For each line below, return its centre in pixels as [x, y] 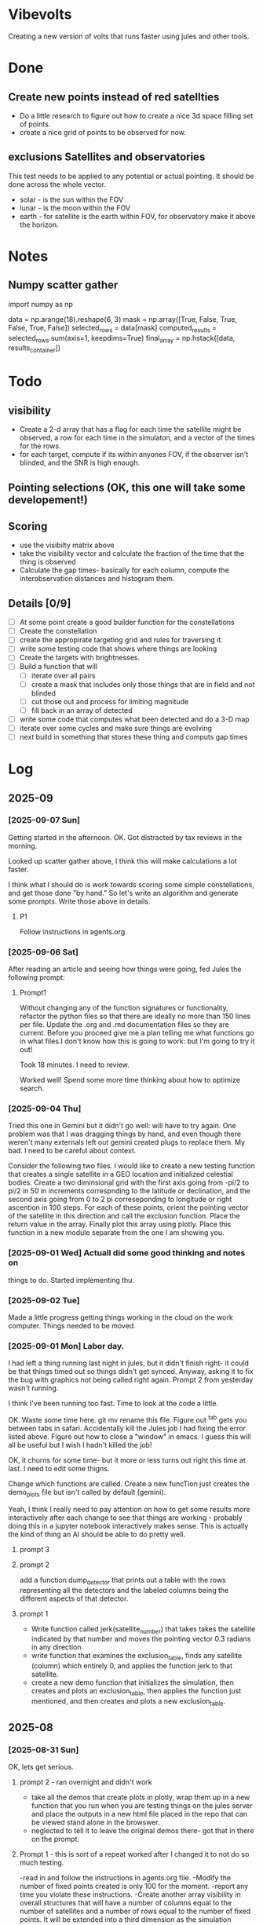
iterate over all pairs [63, 675]
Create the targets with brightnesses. [80, 658]
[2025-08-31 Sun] [44, 1750]
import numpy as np [40, 304]
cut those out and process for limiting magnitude [110, 701]
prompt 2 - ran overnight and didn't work [86, 1782]
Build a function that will [58, 667]
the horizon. [39, 225]
